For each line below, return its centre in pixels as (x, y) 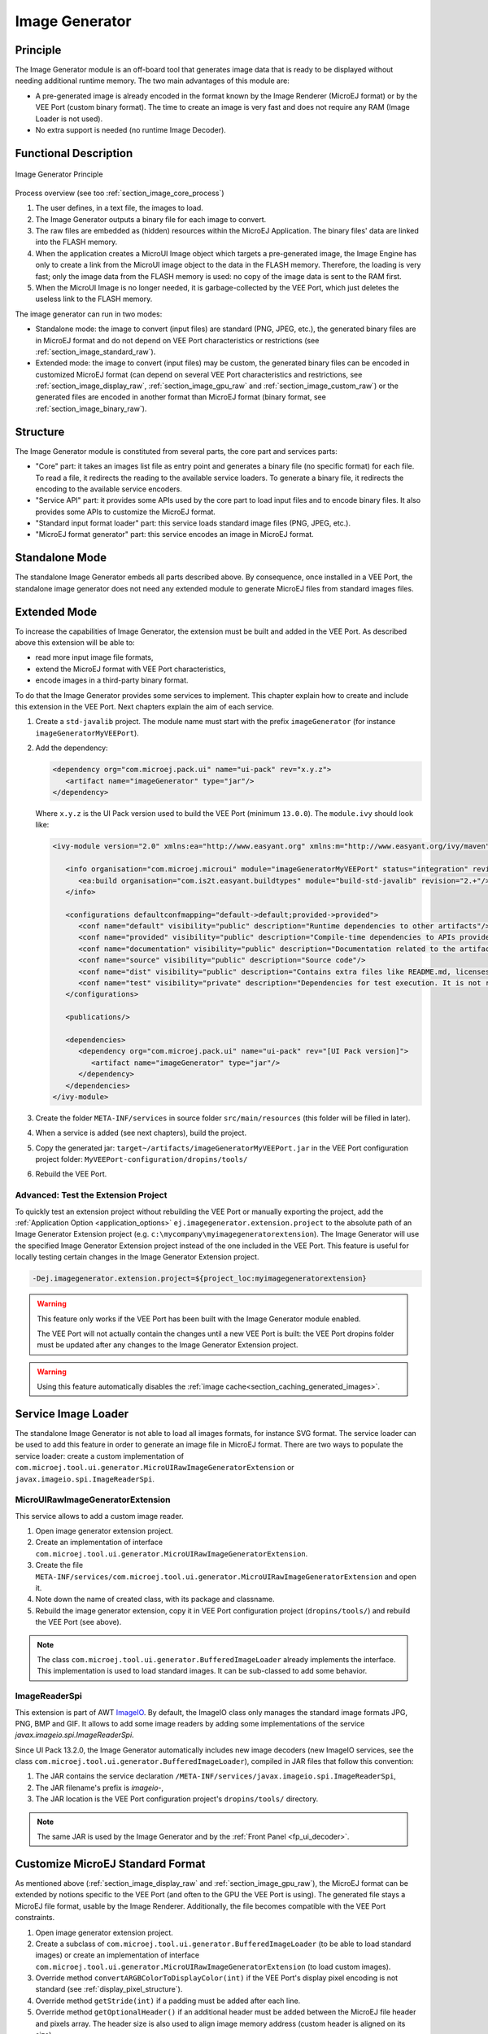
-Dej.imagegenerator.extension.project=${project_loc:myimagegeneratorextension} (200, 1279)
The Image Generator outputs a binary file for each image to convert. (151, 219)
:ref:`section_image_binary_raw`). (91, 408)
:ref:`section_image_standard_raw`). (96, 351)
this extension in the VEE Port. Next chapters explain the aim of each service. (144, 707)
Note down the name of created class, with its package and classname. (155, 1600)
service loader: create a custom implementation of (100, 1456)
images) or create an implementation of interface (117, 1955)
